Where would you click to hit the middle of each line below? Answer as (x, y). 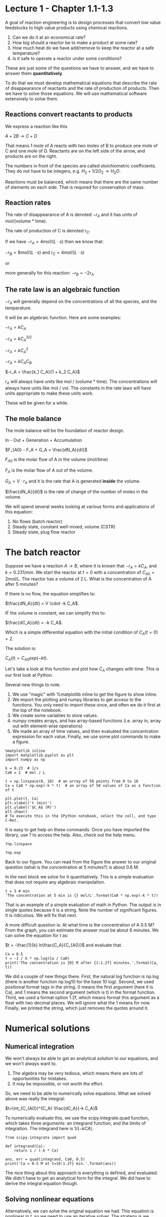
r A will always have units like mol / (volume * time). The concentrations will (81, 382)
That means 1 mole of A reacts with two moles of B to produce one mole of (81, 145)
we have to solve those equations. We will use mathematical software (76, 93)
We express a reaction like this (36, 126)
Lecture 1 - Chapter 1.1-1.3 (59, 9)
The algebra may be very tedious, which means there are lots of (78, 1074)
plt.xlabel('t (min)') (28, 803)
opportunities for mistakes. (40, 1078)
